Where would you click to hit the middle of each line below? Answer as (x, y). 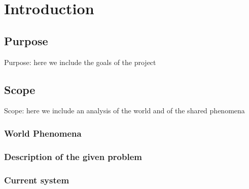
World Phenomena (43, 133)
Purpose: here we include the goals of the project (80, 62)
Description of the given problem (73, 156)
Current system (37, 180)
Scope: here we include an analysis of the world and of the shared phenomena (124, 111)
